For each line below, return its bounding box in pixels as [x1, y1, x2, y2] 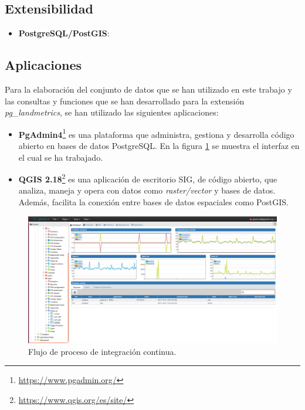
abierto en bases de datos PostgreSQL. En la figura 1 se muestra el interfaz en [18, 140, 300, 152]
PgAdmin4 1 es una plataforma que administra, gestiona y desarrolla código [18, 126, 294, 140]
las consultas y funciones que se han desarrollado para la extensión [5, 94, 245, 107]
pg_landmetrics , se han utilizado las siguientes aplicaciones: [5, 106, 219, 118]
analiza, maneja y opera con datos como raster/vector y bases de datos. [18, 184, 276, 196]
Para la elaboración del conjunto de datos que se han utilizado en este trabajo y [5, 83, 292, 95]
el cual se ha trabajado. [18, 151, 103, 163]
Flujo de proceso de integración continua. [28, 345, 177, 357]
